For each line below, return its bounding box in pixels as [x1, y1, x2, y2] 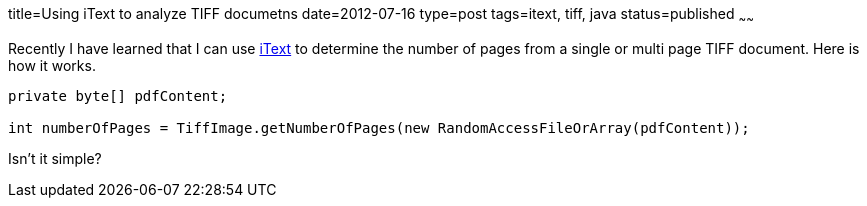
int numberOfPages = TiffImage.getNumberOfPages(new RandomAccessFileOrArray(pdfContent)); [8, 119, 750, 136]
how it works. [8, 56, 96, 74]
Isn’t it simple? [8, 149, 102, 167]
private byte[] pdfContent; [8, 87, 228, 104]
